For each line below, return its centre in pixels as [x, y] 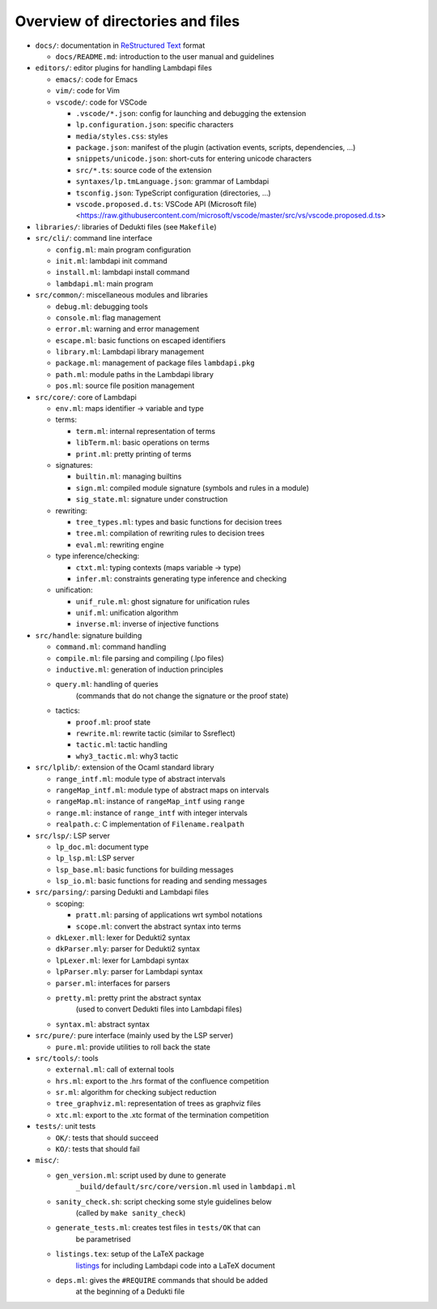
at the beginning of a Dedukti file [130, 1292]
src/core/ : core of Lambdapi [86, 397]
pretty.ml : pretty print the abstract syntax [128, 998]
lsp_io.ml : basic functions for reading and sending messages [161, 881]
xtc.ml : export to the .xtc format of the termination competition [162, 1114]
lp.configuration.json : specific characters [155, 125]
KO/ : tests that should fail [98, 1149]
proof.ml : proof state [113, 722]
